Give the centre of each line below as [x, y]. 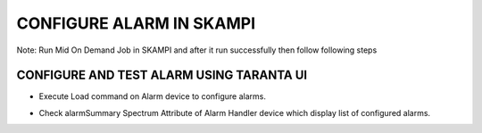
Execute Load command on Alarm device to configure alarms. [153, 96]
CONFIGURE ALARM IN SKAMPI [136, 23]
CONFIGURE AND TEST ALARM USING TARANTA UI [162, 75]
